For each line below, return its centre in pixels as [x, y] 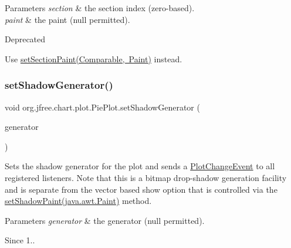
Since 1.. [20, 240]
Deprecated [25, 39]
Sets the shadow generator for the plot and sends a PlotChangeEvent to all [140, 166]
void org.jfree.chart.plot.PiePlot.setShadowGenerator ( [102, 107]
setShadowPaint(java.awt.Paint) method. [78, 201]
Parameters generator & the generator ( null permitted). [105, 220]
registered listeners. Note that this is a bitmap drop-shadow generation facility [146, 177]
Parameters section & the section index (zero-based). [100, 8]
